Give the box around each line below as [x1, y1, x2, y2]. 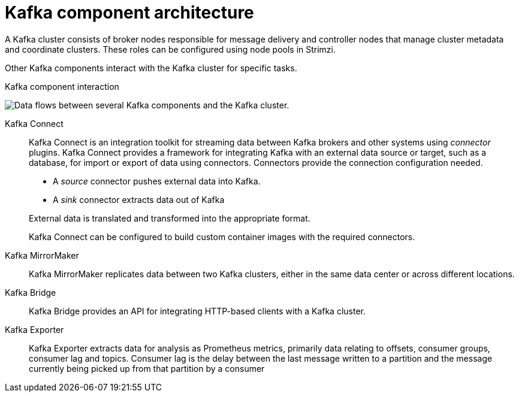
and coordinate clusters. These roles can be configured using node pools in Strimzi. [5, 44, 336, 54]
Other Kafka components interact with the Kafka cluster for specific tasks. [5, 62, 297, 73]
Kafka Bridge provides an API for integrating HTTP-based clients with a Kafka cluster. [29, 305, 366, 316]
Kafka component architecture [5, 2, 254, 23]
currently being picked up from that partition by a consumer [29, 363, 265, 374]
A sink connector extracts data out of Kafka [53, 194, 225, 205]
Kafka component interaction [5, 81, 119, 92]
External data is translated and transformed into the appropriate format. [29, 213, 310, 223]
